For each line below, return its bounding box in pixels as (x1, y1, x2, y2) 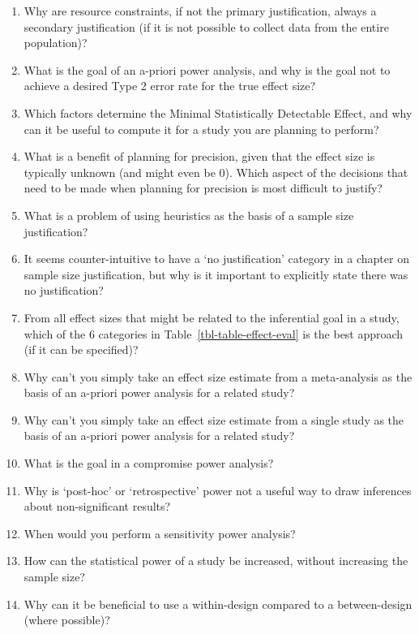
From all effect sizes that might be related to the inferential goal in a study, (24, 308, 400, 326)
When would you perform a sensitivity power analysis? (24, 524, 296, 541)
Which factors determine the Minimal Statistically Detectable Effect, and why (24, 104, 413, 121)
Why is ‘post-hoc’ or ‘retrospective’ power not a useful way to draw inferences (24, 481, 412, 498)
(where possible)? (24, 611, 110, 628)
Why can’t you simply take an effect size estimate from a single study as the (24, 411, 404, 428)
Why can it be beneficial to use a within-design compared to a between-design (24, 595, 413, 612)
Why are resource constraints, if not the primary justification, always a (24, 2, 377, 19)
